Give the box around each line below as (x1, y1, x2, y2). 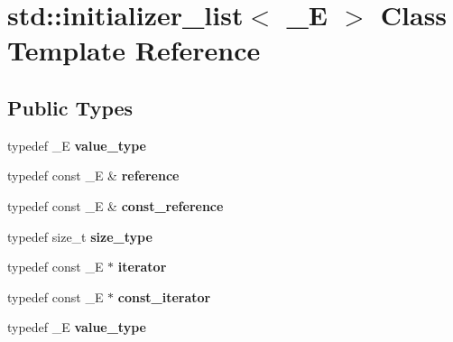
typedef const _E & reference (7, 166, 180, 185)
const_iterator (117, 287, 211, 306)
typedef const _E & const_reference (7, 196, 224, 215)
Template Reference (7, 32, 261, 69)
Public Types (7, 93, 134, 121)
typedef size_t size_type (7, 226, 153, 245)
